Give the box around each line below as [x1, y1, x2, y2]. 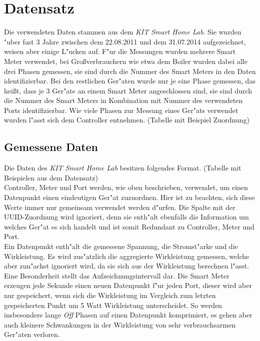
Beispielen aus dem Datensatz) [4, 172, 98, 182]
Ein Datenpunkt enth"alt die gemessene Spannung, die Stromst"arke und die [4, 241, 238, 251]
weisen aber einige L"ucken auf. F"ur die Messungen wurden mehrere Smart [4, 46, 236, 56]
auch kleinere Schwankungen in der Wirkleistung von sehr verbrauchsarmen [4, 319, 235, 329]
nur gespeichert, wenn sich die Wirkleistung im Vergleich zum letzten [4, 289, 216, 300]
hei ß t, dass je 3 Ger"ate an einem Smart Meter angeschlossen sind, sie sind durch [4, 85, 252, 95]
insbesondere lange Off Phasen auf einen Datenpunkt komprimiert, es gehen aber [4, 309, 252, 320]
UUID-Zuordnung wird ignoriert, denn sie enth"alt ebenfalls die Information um [4, 211, 249, 222]
